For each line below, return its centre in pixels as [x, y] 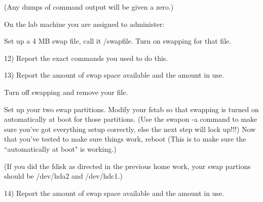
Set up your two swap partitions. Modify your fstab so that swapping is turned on [131, 109]
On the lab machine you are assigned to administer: [84, 24]
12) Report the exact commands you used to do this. [86, 58]
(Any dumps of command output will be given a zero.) [89, 7]
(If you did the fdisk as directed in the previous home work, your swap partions [127, 166]
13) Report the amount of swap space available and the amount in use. [114, 75]
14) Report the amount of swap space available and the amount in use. [114, 193]
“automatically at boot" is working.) [60, 148]
